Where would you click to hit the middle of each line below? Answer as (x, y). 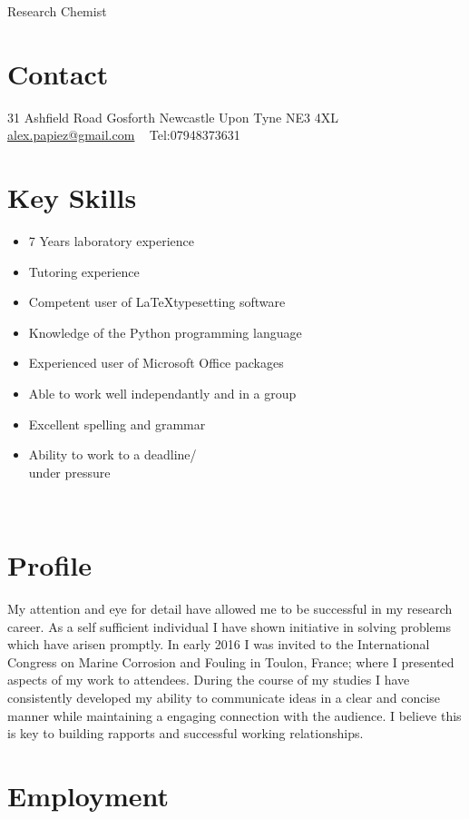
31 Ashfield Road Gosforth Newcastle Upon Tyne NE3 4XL (173, 117)
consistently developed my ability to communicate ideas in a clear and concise (224, 698)
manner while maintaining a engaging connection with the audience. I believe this (234, 715)
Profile (49, 565)
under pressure (69, 472)
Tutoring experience (84, 271)
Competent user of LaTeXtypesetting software (157, 302)
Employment (88, 796)
